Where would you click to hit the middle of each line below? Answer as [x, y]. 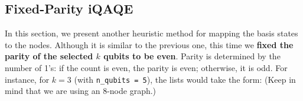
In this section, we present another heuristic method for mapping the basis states [151, 33]
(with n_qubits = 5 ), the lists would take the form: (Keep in [185, 79]
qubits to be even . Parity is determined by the [192, 56]
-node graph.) [132, 91]
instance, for [27, 79]
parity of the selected [49, 56]
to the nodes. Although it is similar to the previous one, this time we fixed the [149, 44]
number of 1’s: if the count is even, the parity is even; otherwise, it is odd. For [146, 67]
